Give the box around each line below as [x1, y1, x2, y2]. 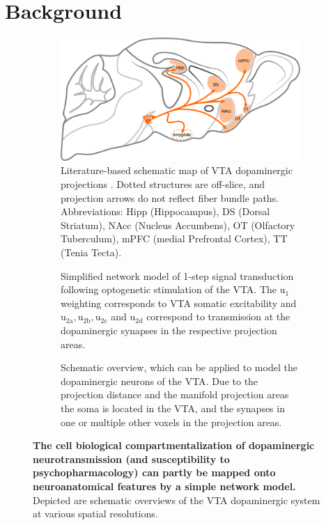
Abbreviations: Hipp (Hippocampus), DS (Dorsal [61, 204, 270, 219]
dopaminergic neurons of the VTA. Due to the [61, 373, 258, 388]
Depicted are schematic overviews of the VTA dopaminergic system [33, 492, 320, 507]
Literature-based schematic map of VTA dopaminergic [61, 163, 293, 178]
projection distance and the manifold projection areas [61, 387, 289, 402]
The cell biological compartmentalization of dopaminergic [33, 438, 315, 453]
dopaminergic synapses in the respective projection [61, 323, 277, 337]
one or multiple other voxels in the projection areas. [61, 414, 282, 429]
